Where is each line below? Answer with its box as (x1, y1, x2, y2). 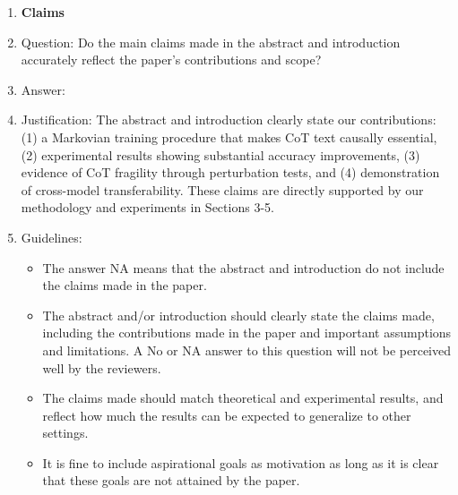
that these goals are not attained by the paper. (42, 471, 300, 490)
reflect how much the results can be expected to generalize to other (42, 405, 411, 424)
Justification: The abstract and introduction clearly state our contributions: (21, 110, 436, 129)
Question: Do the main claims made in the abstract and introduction (21, 32, 401, 51)
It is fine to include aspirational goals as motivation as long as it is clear (42, 453, 439, 472)
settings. (42, 423, 89, 442)
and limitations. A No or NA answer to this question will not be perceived (42, 340, 452, 359)
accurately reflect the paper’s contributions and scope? (21, 50, 322, 69)
